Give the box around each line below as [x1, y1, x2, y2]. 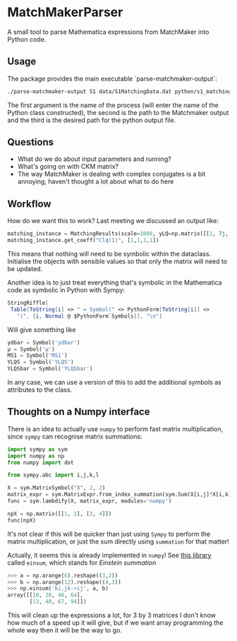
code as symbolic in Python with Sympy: [7, 286, 126, 294]
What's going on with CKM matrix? [17, 162, 119, 171]
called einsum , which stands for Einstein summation [7, 558, 157, 567]
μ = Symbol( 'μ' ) [7, 345, 55, 353]
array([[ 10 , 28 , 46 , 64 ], [7, 592, 83, 599]
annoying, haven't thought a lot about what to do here [17, 177, 174, 186]
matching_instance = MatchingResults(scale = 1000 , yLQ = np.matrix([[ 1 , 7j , [7, 230, 229, 237]
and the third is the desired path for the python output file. [7, 116, 176, 124]
